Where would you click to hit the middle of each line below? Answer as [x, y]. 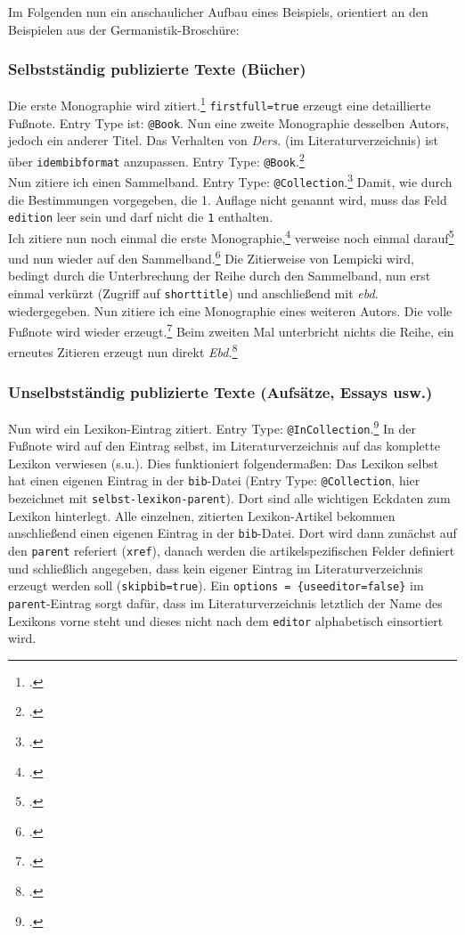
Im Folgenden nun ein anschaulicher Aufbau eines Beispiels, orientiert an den [218, 12]
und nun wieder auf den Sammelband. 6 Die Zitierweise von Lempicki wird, [212, 257]
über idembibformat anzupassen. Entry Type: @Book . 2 [156, 159]
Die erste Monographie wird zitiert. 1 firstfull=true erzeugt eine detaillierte [220, 104]
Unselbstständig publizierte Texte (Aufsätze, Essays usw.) [220, 391]
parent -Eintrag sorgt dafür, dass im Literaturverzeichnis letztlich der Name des [225, 602]
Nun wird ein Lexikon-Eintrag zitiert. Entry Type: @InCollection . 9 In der [212, 427]
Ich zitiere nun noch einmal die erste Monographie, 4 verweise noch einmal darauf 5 [231, 236]
